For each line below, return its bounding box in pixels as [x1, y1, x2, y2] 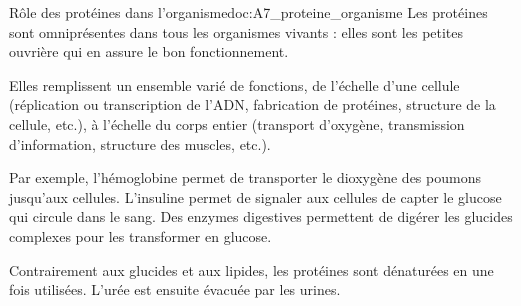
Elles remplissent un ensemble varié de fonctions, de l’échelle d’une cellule [9, 74, 460, 95]
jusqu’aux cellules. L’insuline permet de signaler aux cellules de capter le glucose [9, 186, 502, 207]
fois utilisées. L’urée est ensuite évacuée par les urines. [9, 279, 341, 300]
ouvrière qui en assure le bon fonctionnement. [9, 41, 289, 62]
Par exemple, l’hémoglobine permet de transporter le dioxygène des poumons [9, 167, 481, 188]
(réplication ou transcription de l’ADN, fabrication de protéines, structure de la [9, 94, 496, 115]
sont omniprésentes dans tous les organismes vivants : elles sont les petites [9, 21, 464, 42]
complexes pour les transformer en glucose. [9, 225, 272, 246]
